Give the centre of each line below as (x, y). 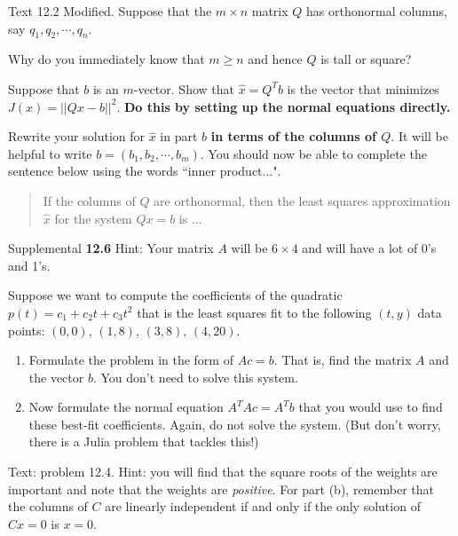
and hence (275, 59)
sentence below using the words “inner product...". (145, 171)
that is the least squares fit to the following (254, 312)
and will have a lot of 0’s (369, 248)
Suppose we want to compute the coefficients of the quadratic (175, 295)
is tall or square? (366, 59)
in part (179, 136)
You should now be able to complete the (317, 153)
